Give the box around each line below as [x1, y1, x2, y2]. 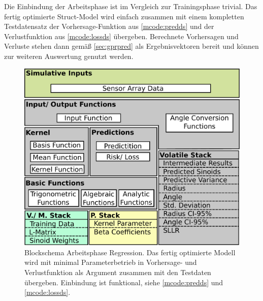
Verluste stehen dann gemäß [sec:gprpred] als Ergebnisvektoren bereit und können [4, 41, 259, 51]
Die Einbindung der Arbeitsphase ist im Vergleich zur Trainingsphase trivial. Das [4, 1, 257, 11]
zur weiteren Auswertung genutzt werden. [4, 50, 134, 61]
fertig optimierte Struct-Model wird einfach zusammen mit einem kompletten [4, 11, 244, 21]
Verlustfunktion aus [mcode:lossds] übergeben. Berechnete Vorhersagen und [4, 31, 239, 41]
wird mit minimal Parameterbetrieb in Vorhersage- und [24, 257, 197, 267]
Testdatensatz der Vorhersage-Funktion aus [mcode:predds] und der [4, 21, 214, 32]
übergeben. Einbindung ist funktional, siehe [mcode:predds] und [24, 277, 223, 287]
